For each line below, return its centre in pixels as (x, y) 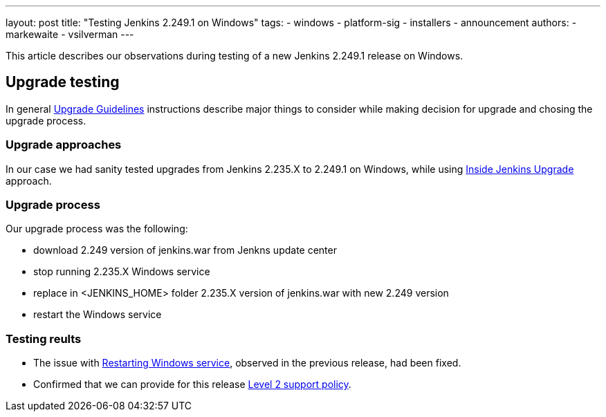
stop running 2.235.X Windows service (122, 272)
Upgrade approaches (64, 145)
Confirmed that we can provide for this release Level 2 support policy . (192, 384)
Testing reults (44, 339)
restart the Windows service (98, 315)
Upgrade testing (63, 82)
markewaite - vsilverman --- (70, 34)
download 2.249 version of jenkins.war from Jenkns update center (185, 250)
